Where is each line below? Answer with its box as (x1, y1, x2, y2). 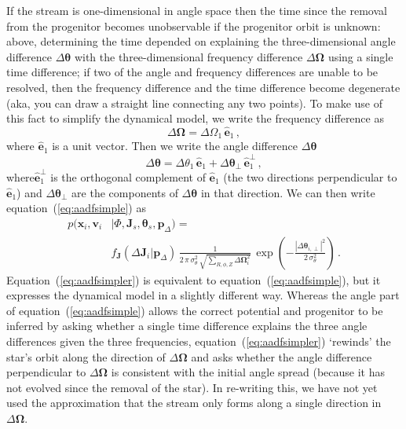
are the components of (71, 184, 178, 200)
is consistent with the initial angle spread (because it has (111, 364, 386, 380)
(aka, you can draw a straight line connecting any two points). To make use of (6, 94, 383, 111)
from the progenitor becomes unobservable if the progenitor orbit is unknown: (6, 17, 381, 34)
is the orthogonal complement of (50, 168, 206, 185)
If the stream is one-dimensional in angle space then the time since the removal (6, 2, 387, 18)
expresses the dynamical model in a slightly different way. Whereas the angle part (6, 287, 400, 303)
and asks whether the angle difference (191, 348, 372, 365)
